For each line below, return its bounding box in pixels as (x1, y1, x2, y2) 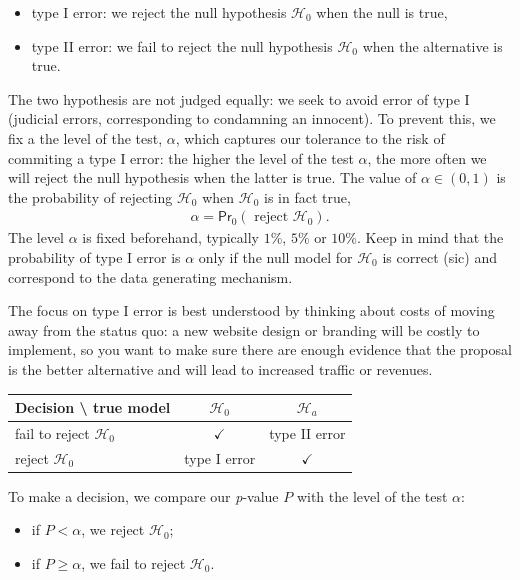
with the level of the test (296, 485, 448, 506)
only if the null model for (198, 246, 353, 267)
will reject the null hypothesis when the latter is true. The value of (8, 167, 417, 188)
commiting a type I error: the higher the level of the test (8, 147, 354, 168)
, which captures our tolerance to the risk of (175, 127, 445, 148)
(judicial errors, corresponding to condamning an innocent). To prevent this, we (8, 108, 496, 129)
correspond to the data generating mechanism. (8, 266, 293, 287)
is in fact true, (263, 186, 351, 207)
